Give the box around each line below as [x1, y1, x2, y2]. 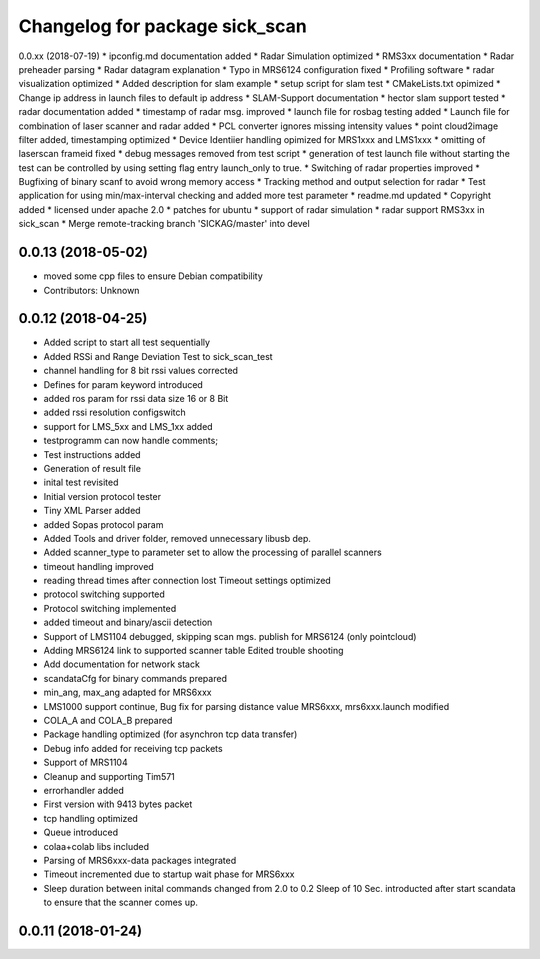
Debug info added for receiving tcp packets [43, 742, 224, 754]
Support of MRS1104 [43, 756, 129, 769]
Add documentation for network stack [43, 658, 200, 670]
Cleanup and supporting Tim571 [43, 770, 175, 782]
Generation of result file [43, 462, 142, 474]
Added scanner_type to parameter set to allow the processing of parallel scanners [43, 546, 382, 559]
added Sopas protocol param [43, 518, 164, 530]
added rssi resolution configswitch [43, 406, 187, 419]
